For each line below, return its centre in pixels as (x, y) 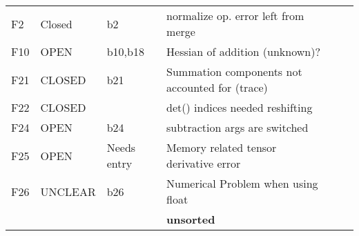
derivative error (204, 163)
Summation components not (234, 71)
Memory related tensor (222, 147)
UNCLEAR (68, 191)
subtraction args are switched (237, 127)
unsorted (191, 219)
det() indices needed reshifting (240, 107)
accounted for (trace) (217, 87)
